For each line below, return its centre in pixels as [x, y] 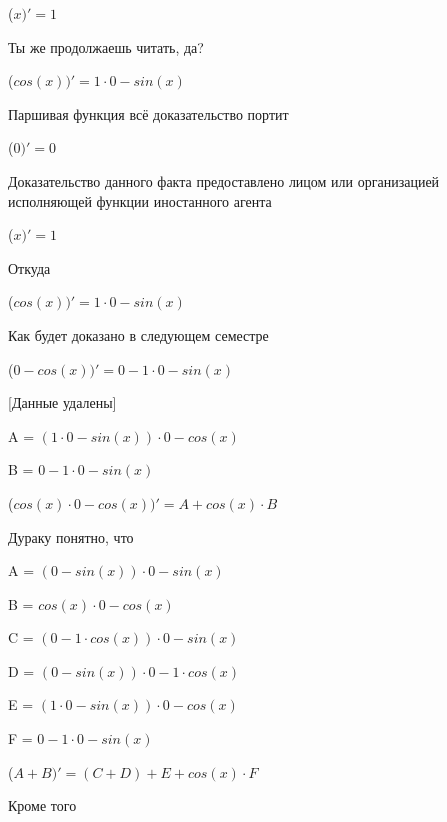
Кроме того [42, 805]
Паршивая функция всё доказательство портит [148, 113]
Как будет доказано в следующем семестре [138, 334]
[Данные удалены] [62, 402]
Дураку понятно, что [71, 536]
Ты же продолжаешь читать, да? [106, 46]
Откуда [29, 267]
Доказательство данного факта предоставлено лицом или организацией [224, 180]
